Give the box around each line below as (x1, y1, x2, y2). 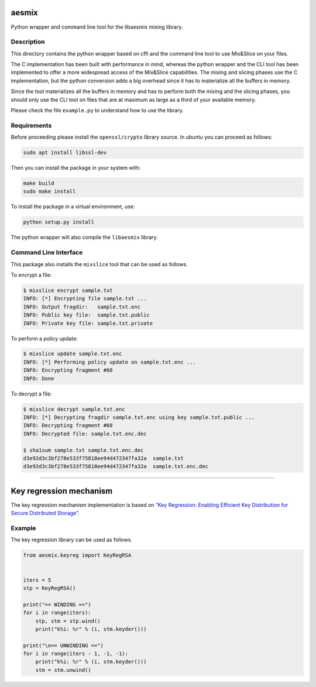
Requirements (11, 121, 52, 129)
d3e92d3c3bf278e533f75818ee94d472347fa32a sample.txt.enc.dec (23, 463, 209, 470)
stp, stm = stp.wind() (35, 617, 101, 624)
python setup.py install (23, 219, 95, 225)
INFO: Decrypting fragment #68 (23, 422, 114, 429)
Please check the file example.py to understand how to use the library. (11, 107, 184, 114)
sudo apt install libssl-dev (23, 149, 107, 156)
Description (11, 38, 45, 46)
